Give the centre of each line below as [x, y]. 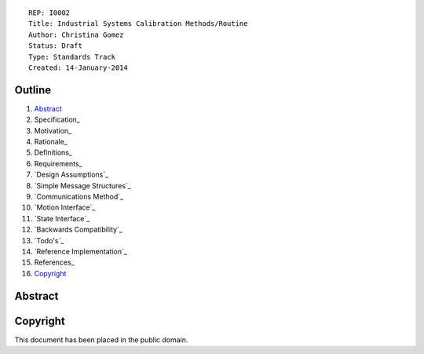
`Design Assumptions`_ [71, 175]
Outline [33, 90]
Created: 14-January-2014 [79, 68]
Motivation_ [53, 130]
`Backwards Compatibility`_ [79, 230]
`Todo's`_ [49, 240]
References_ [54, 262]
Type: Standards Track [72, 57]
